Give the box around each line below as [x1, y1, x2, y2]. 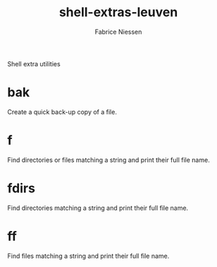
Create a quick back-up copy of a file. [7, 107, 118, 116]
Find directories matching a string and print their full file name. [7, 204, 189, 212]
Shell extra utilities [7, 59, 61, 68]
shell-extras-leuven [58, 4, 178, 20]
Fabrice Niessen [94, 27, 142, 36]
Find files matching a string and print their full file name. [7, 252, 170, 260]
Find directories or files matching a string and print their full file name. [7, 156, 210, 164]
